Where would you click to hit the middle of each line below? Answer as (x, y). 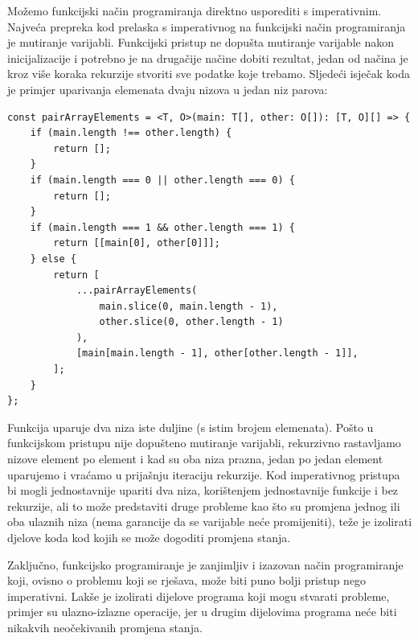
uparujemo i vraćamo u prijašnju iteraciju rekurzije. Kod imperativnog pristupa (204, 474)
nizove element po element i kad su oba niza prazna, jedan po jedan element (195, 459)
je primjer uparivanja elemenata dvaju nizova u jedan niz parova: (168, 89)
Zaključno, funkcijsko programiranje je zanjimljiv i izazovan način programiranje (205, 564)
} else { (53, 259)
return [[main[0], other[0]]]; (137, 243)
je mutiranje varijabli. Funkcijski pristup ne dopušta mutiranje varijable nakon (201, 42)
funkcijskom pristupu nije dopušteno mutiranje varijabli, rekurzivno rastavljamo (204, 443)
